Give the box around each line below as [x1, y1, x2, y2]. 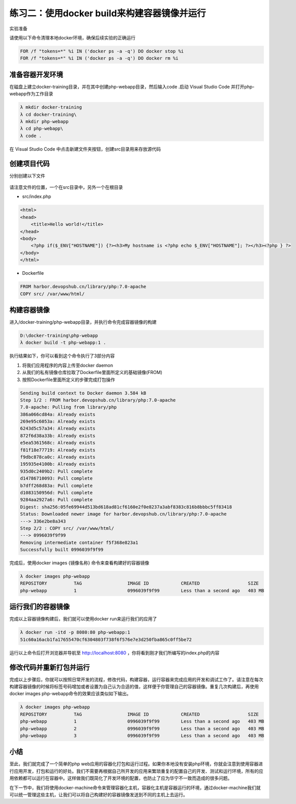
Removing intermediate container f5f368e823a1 [20, 539, 138, 545]
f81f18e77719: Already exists [20, 447, 96, 453]
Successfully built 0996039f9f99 [20, 547, 104, 553]
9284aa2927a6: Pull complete [20, 497, 93, 503]
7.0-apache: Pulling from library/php [20, 405, 117, 410]
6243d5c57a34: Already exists [20, 425, 96, 432]
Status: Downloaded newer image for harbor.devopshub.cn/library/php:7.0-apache [20, 511, 227, 517]
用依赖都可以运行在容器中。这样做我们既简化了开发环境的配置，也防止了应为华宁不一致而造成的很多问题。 [9, 775, 232, 781]
